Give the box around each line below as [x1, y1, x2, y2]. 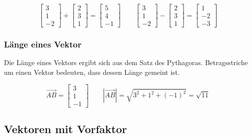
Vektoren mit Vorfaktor [4, 121, 127, 136]
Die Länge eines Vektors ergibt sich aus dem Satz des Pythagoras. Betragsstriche [4, 57, 248, 68]
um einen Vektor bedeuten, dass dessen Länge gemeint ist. [4, 67, 180, 77]
